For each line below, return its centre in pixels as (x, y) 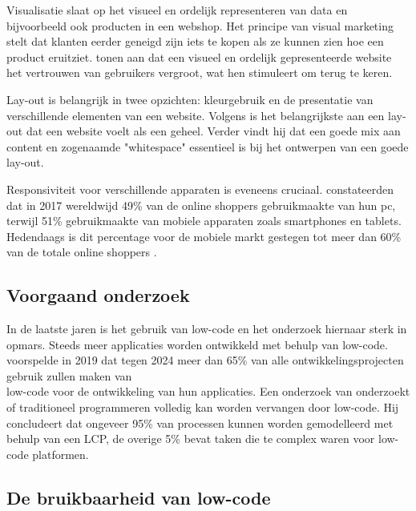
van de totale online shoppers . (82, 252)
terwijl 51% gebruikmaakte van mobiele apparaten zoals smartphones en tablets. (204, 221)
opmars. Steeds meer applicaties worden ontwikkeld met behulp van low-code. (197, 344)
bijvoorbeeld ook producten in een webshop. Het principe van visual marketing (200, 25)
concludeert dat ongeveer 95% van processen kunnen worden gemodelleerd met (200, 422)
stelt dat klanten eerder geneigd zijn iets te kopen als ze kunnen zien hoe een (195, 41)
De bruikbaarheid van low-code (139, 497)
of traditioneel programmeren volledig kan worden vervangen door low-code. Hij (203, 407)
